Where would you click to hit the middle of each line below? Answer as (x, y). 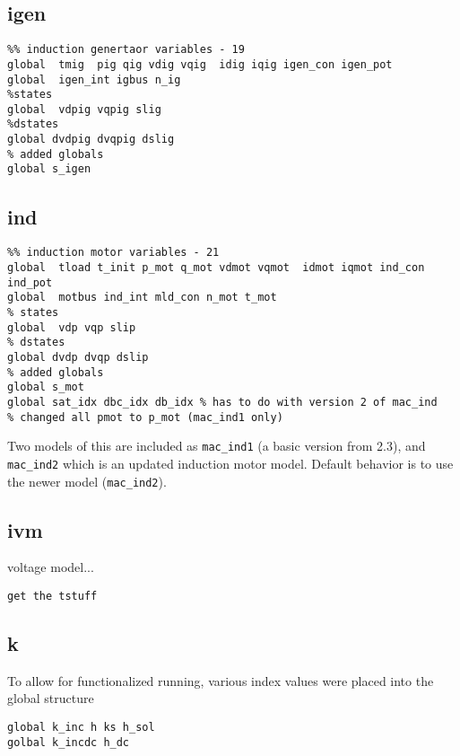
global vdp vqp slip (72, 327)
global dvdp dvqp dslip (78, 357)
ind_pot (30, 282)
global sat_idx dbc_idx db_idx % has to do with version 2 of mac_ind (222, 402)
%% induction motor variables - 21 (113, 253)
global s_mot (46, 387)
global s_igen (49, 169)
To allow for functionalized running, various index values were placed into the (221, 680)
